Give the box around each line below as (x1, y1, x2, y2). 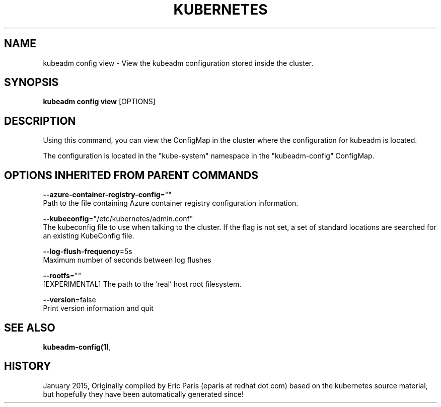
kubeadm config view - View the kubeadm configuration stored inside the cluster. (43, 58, 314, 67)
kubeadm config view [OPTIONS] (43, 97, 156, 106)
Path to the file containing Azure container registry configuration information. (43, 199, 299, 208)
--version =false (43, 295, 96, 304)
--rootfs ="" (43, 271, 82, 280)
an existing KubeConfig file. (43, 231, 134, 240)
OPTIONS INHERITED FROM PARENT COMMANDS (4, 169, 258, 182)
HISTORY (4, 360, 51, 373)
